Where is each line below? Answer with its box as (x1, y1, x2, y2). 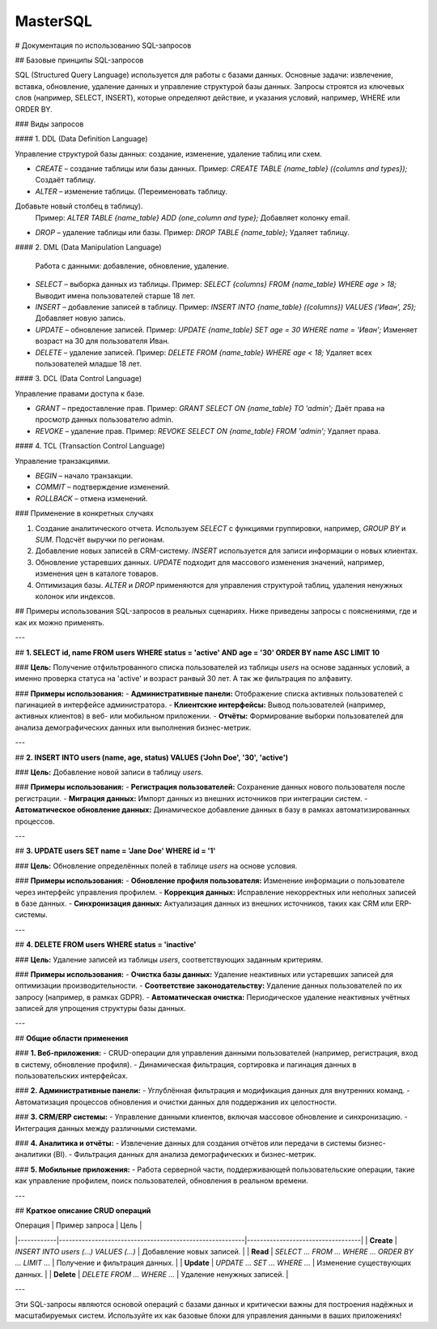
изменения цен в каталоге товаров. (35, 568, 159, 579)
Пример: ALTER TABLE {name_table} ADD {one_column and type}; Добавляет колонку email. (35, 212, 350, 222)
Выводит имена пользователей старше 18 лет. (35, 290, 196, 300)
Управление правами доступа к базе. (15, 388, 145, 398)
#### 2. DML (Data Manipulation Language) (15, 242, 162, 252)
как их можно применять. (15, 617, 105, 628)
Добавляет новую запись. (35, 313, 125, 324)
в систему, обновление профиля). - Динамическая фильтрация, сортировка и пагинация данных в (15, 1059, 357, 1070)
